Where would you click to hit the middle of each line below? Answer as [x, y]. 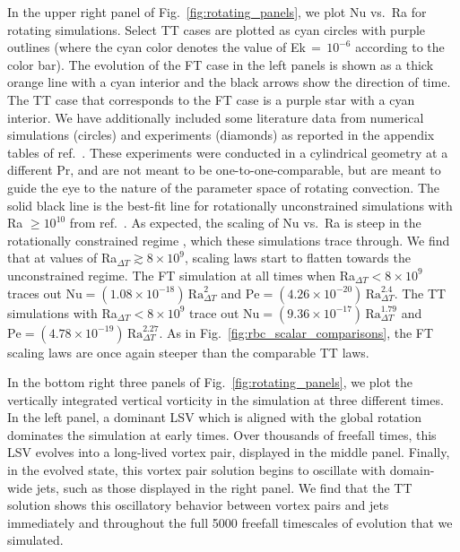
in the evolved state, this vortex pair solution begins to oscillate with [197, 470]
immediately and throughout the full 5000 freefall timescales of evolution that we [230, 522]
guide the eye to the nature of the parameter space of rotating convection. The [224, 187]
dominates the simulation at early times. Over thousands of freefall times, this [222, 434]
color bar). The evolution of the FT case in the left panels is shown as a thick [221, 64]
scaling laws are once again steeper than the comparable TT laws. [188, 352]
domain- [412, 470]
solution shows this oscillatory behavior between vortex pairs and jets [198, 505]
